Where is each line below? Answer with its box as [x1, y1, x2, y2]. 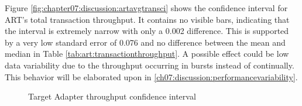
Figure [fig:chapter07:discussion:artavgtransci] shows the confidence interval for [5, 2, 288, 13]
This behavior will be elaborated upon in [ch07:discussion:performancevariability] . [5, 70, 298, 83]
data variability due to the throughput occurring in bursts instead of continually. [5, 59, 294, 71]
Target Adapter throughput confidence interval [28, 90, 196, 102]
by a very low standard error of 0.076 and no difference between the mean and [5, 36, 286, 48]
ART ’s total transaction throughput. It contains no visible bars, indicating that [5, 13, 290, 25]
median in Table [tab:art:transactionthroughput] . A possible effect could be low [5, 47, 289, 60]
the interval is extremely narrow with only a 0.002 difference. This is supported [5, 25, 289, 37]
